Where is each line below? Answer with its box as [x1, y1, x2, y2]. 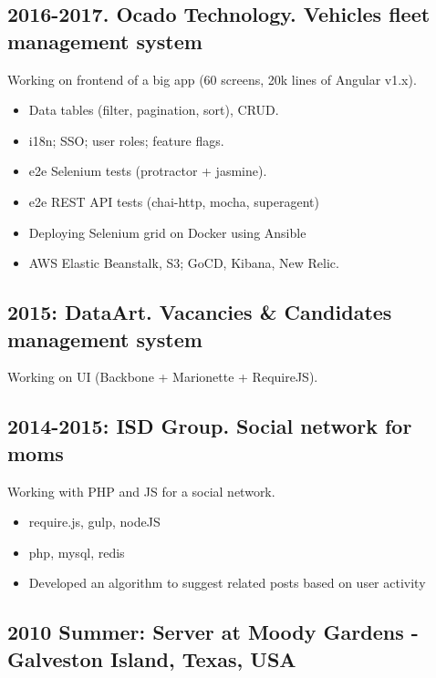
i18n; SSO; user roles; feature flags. [28, 130, 224, 149]
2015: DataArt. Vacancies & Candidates [7, 298, 392, 326]
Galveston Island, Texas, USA [7, 644, 296, 673]
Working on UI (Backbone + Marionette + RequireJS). [7, 367, 318, 386]
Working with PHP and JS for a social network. [7, 481, 275, 500]
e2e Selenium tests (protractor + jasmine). [28, 161, 267, 180]
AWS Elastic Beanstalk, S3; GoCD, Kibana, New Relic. [28, 253, 339, 272]
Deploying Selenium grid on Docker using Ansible [28, 222, 306, 241]
